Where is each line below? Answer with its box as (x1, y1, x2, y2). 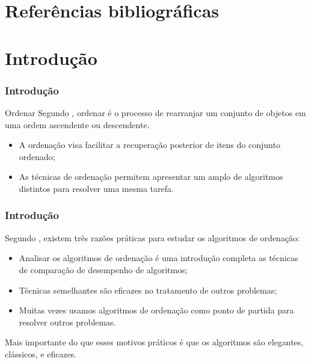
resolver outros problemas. (19, 315, 116, 328)
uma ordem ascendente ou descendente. (5, 118, 150, 131)
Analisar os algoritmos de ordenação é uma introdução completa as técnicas (19, 251, 298, 264)
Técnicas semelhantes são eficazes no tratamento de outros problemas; (19, 283, 277, 296)
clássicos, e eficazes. (5, 347, 77, 360)
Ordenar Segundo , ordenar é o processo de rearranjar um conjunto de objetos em (5, 106, 306, 119)
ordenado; (19, 150, 55, 162)
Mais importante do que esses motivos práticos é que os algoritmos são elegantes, (5, 336, 304, 348)
